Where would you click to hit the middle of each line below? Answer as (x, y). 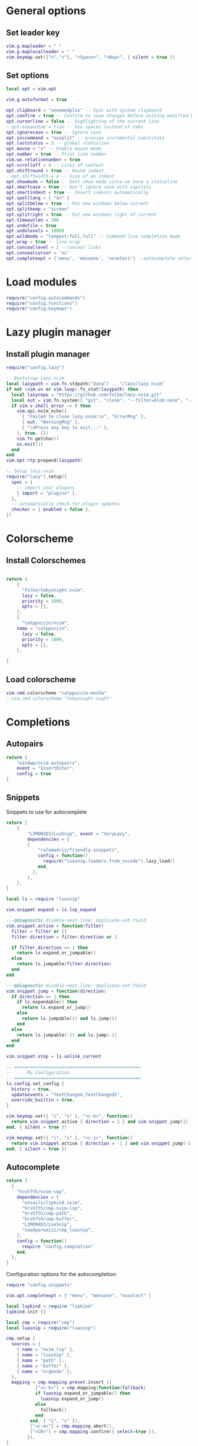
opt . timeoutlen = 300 (33, 220)
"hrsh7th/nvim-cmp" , (42, 1192)
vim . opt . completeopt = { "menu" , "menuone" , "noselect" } (79, 1296)
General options (46, 11)
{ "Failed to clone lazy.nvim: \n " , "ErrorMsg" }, (84, 417)
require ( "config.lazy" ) (35, 368)
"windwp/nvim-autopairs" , (49, 763)
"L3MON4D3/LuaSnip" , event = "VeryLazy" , (79, 834)
